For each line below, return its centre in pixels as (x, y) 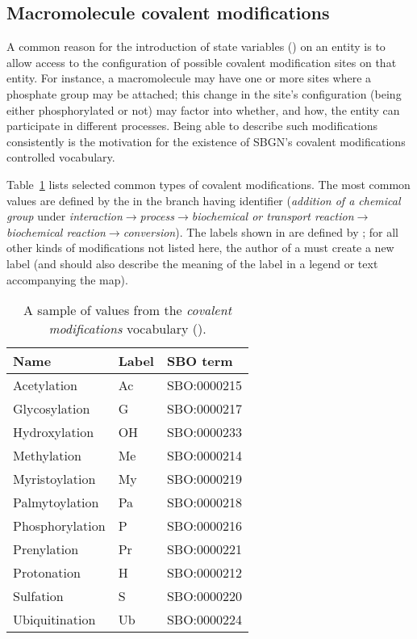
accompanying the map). (67, 279)
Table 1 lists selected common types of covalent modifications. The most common (208, 184)
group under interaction (65, 216)
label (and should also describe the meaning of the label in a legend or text (192, 263)
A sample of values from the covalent (128, 310)
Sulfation (38, 596)
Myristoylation (54, 479)
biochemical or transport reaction (273, 216)
